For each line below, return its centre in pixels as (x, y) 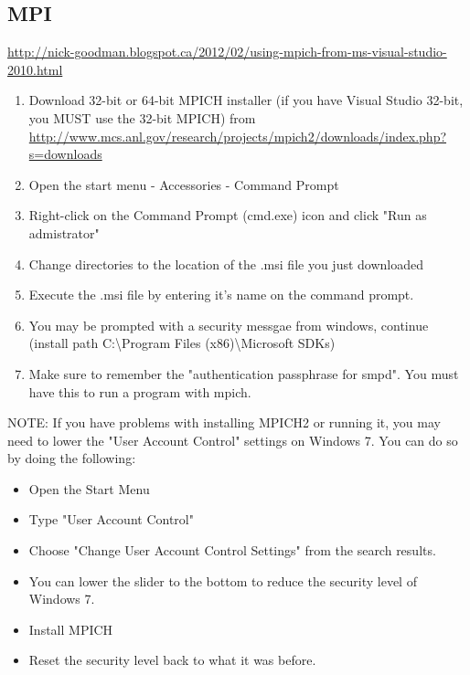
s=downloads (65, 154)
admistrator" (64, 232)
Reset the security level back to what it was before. (172, 660)
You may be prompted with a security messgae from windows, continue (229, 325)
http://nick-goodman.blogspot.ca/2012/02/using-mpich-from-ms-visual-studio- (227, 52)
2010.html (35, 69)
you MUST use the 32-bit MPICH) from (142, 117)
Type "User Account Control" (111, 519)
